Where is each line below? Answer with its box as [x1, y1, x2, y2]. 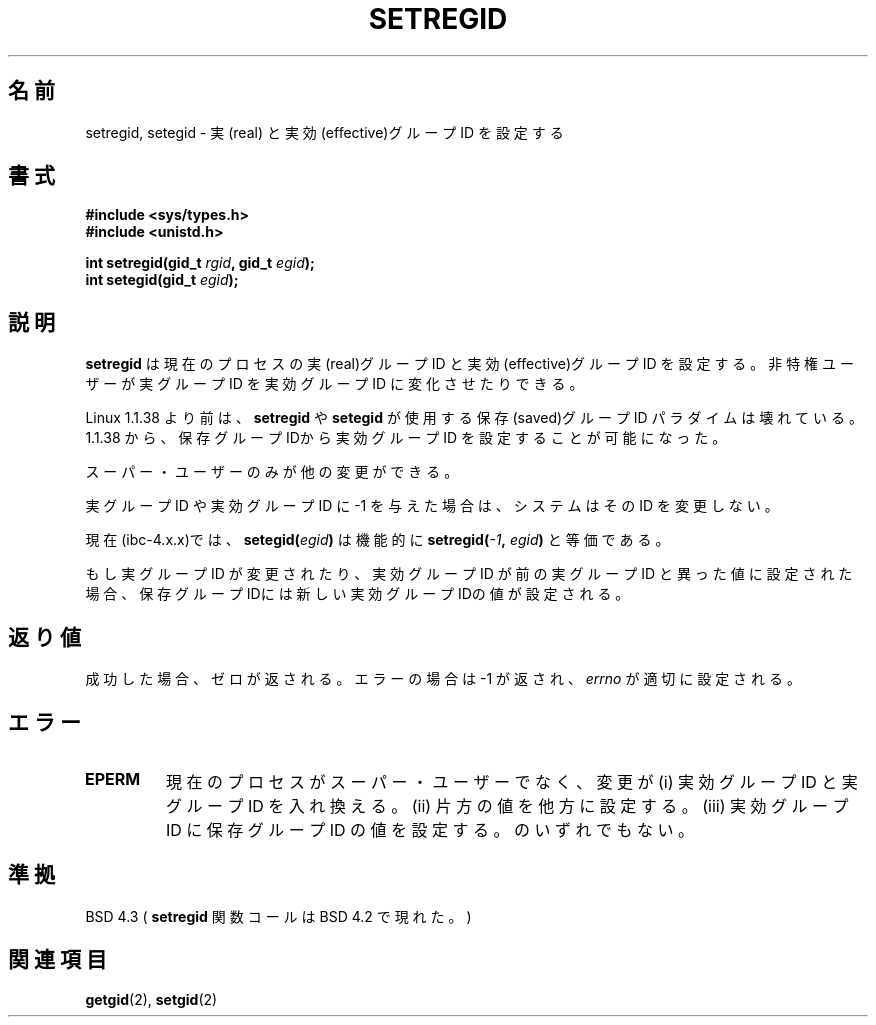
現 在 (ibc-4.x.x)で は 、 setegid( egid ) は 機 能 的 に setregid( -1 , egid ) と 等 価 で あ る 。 [85, 531, 670, 549]
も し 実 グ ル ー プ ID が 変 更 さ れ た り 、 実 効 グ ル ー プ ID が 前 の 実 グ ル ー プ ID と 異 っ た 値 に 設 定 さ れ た [85, 565, 853, 583]
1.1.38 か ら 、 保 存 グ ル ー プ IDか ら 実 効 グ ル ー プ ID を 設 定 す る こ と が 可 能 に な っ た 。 [85, 429, 727, 447]
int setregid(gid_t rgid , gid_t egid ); [85, 254, 315, 272]
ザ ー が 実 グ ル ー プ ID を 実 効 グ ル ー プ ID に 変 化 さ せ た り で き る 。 [85, 375, 584, 393]
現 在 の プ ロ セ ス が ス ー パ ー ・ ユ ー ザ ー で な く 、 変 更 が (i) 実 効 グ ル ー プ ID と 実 [165, 771, 858, 792]
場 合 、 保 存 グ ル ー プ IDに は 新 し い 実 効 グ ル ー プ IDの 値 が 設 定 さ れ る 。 [85, 585, 630, 603]
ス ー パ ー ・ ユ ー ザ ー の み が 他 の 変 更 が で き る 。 [85, 463, 459, 481]
